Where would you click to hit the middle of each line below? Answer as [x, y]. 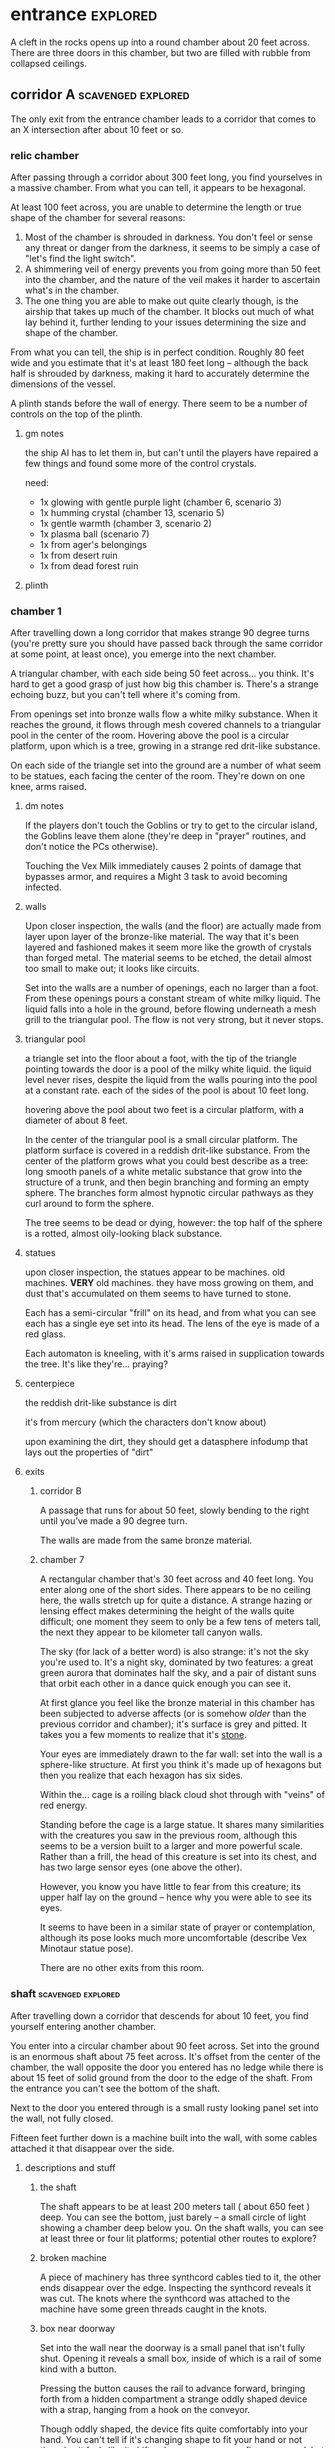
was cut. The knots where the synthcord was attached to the [165, 2298]
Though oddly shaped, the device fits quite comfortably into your [173, 2429]
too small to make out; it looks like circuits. [112, 969]
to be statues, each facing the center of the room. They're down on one [158, 776]
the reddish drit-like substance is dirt [100, 1403]
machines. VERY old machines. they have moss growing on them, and [169, 1283]
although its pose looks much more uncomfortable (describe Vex [173, 1938]
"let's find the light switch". [80, 259]
